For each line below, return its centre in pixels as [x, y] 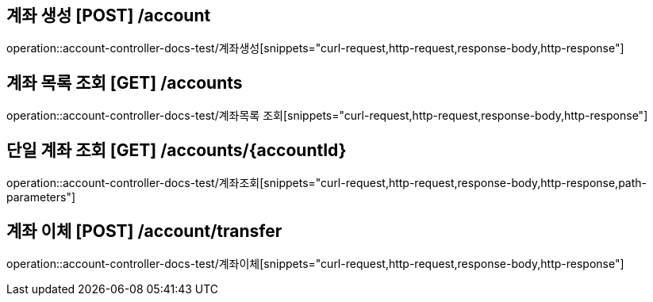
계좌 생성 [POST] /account [109, 15]
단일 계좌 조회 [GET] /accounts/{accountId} [177, 150]
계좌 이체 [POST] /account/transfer [144, 231]
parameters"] [41, 197]
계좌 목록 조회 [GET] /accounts [125, 82]
